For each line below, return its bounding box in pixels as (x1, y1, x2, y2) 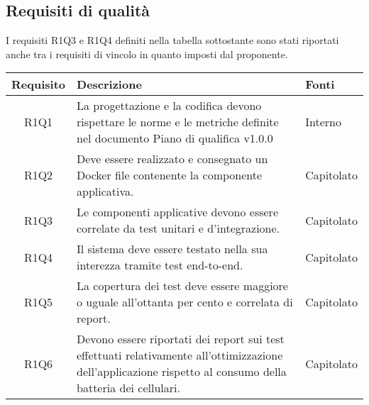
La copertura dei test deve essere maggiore (77, 277, 288, 294)
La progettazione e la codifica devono (77, 97, 262, 114)
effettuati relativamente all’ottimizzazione (77, 347, 283, 364)
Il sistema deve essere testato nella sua (77, 240, 268, 257)
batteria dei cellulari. (77, 379, 180, 396)
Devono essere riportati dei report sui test (77, 331, 285, 348)
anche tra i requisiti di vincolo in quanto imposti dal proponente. (6, 46, 288, 61)
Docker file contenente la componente (77, 167, 263, 184)
